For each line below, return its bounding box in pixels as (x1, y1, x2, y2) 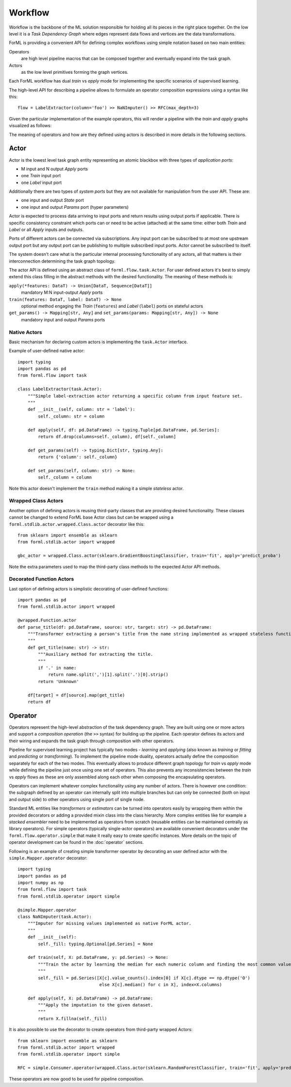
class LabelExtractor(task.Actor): (17, 386, 102, 392)
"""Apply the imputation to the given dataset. (38, 1003, 153, 1008)
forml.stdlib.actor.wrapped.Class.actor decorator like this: (9, 521, 145, 527)
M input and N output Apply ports (21, 166, 88, 172)
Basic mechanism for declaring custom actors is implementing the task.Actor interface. (9, 339, 188, 345)
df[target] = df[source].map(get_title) (27, 692, 126, 698)
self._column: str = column (38, 413, 105, 419)
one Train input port (21, 173, 61, 179)
